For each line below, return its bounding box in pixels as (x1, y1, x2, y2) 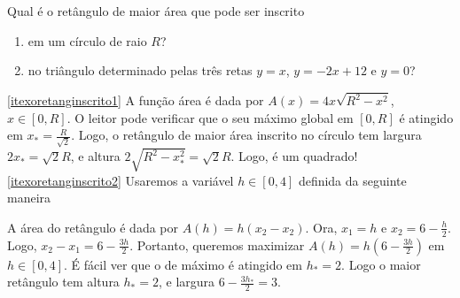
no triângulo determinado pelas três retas (27, 61, 253, 80)
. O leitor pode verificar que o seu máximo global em (66, 108, 354, 126)
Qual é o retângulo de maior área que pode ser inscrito (7, 2, 305, 19)
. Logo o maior (341, 255, 421, 273)
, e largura (158, 272, 215, 291)
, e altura (70, 147, 121, 165)
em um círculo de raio (27, 31, 147, 50)
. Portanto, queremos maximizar (129, 235, 305, 254)
